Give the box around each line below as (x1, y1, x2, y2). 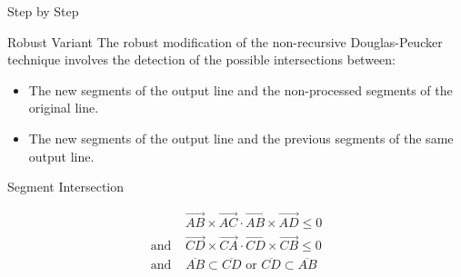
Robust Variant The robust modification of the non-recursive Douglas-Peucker (7, 32, 443, 51)
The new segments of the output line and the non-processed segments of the (28, 80, 453, 99)
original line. (28, 98, 99, 117)
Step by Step (7, 2, 79, 20)
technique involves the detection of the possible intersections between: (7, 50, 396, 69)
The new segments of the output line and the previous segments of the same (28, 128, 454, 147)
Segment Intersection (7, 177, 125, 196)
